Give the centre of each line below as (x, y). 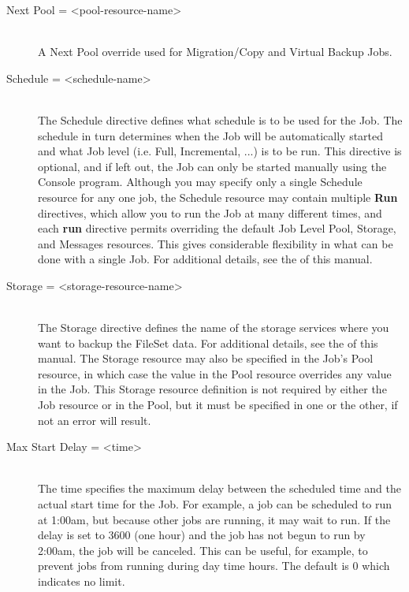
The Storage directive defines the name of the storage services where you (214, 328)
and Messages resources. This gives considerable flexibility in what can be (216, 243)
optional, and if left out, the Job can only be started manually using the (212, 166)
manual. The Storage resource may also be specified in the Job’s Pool (206, 358)
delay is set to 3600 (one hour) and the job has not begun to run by (202, 535)
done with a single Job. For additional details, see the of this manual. (205, 259)
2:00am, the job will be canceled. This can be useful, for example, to (203, 550)
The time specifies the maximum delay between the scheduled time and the (219, 488)
